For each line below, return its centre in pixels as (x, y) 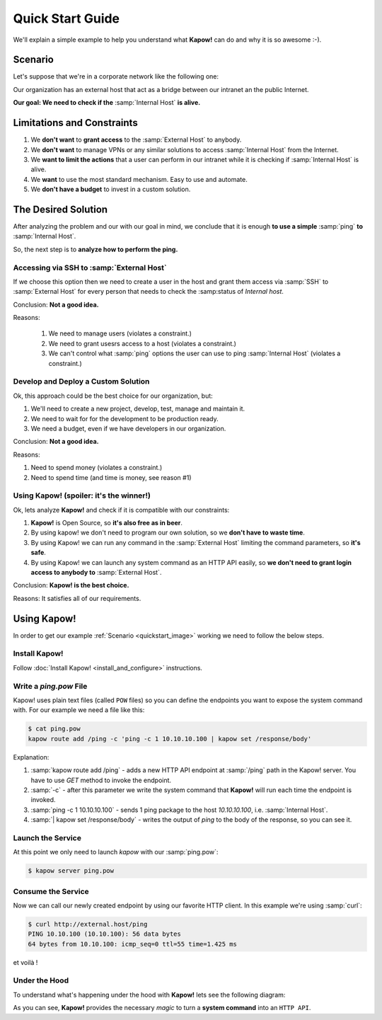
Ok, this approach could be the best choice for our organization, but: (113, 396)
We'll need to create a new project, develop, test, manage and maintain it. (138, 409)
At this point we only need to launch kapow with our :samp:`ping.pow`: (116, 852)
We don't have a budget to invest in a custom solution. (111, 189)
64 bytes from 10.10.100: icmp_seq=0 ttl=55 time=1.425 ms (132, 944)
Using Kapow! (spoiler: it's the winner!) (82, 495)
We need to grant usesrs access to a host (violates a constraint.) (143, 343)
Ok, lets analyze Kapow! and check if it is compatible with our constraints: (121, 510)
